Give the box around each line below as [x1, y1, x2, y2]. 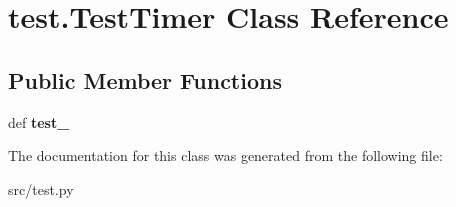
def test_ [8, 111, 70, 132]
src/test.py [8, 178, 74, 199]
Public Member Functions [8, 64, 282, 95]
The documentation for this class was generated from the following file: [8, 145, 443, 166]
